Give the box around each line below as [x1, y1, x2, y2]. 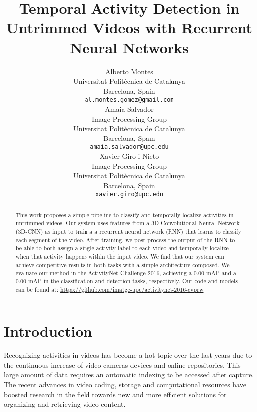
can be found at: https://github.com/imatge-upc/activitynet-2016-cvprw [15, 285, 204, 293]
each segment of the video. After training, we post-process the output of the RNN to [15, 235, 235, 244]
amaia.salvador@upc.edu [90, 143, 169, 151]
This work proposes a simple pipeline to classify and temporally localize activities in [15, 210, 234, 219]
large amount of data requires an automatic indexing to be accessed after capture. [4, 369, 254, 380]
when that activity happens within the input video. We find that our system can [15, 252, 224, 261]
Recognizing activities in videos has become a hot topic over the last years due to [4, 350, 252, 360]
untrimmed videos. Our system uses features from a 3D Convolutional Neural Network [15, 219, 240, 227]
